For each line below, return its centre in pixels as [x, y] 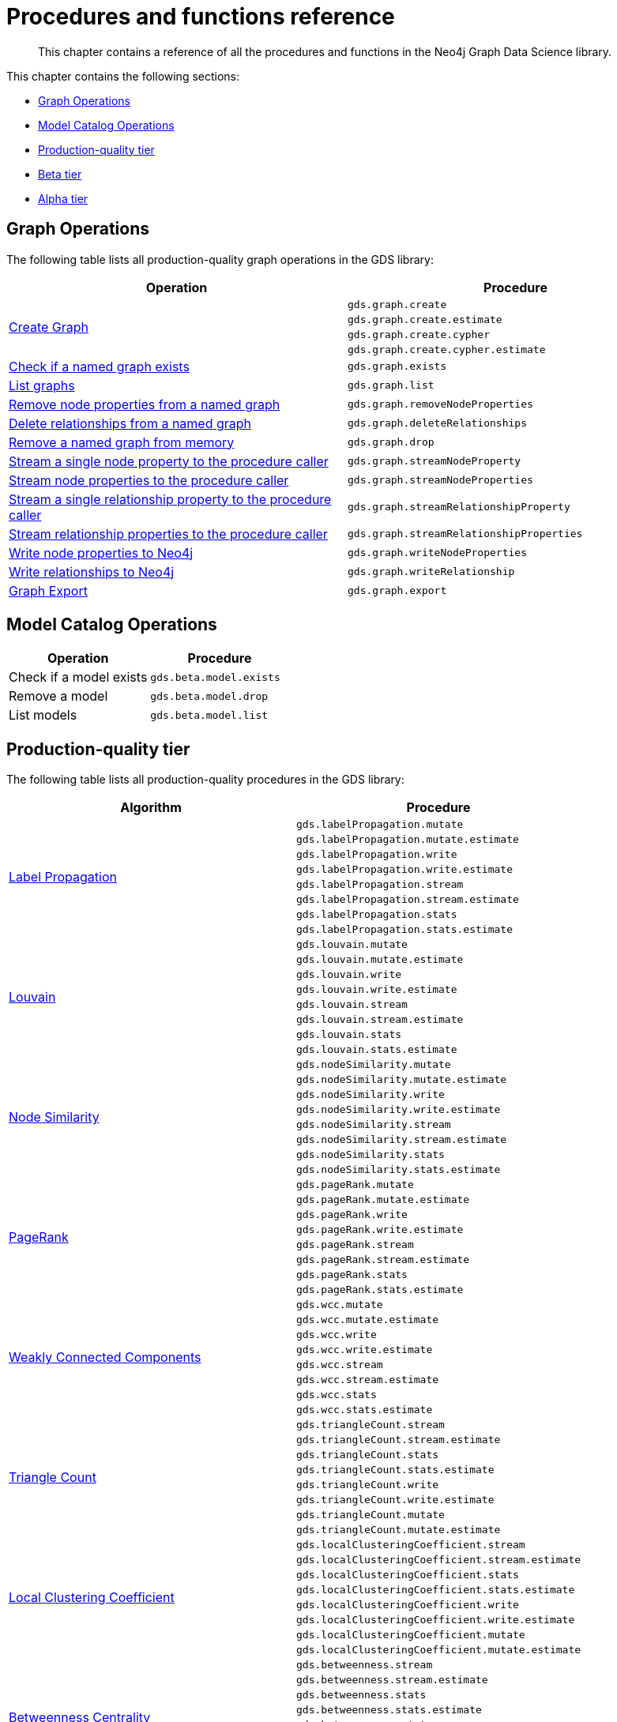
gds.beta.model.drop [209, 696]
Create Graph [49, 327]
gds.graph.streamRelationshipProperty [459, 507]
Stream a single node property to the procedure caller [169, 461]
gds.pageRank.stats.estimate [380, 1290]
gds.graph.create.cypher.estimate [447, 349]
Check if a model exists [78, 677]
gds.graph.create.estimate [425, 319]
